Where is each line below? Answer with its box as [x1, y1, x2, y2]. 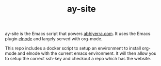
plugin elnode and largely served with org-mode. [5, 36, 103, 42]
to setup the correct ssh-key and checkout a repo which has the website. [5, 56, 151, 62]
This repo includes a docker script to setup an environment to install [5, 45, 141, 51]
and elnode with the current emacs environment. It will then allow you [17, 50, 157, 56]
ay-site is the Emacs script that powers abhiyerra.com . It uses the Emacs [5, 31, 151, 37]
